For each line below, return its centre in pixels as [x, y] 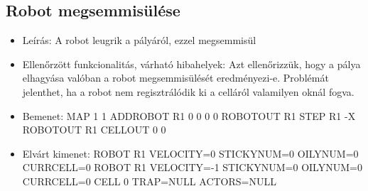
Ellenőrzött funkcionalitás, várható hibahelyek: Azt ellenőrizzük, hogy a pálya [191, 64]
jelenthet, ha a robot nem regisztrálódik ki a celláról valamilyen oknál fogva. [188, 91]
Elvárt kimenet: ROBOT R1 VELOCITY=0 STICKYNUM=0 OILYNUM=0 [190, 153]
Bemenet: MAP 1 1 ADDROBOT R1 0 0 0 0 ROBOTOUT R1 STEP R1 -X [189, 115]
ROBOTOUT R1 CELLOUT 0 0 [94, 130]
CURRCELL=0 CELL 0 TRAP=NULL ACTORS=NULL [149, 181]
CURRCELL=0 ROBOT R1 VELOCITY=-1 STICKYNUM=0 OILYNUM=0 [192, 167]
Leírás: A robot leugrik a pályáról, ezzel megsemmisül [139, 40]
